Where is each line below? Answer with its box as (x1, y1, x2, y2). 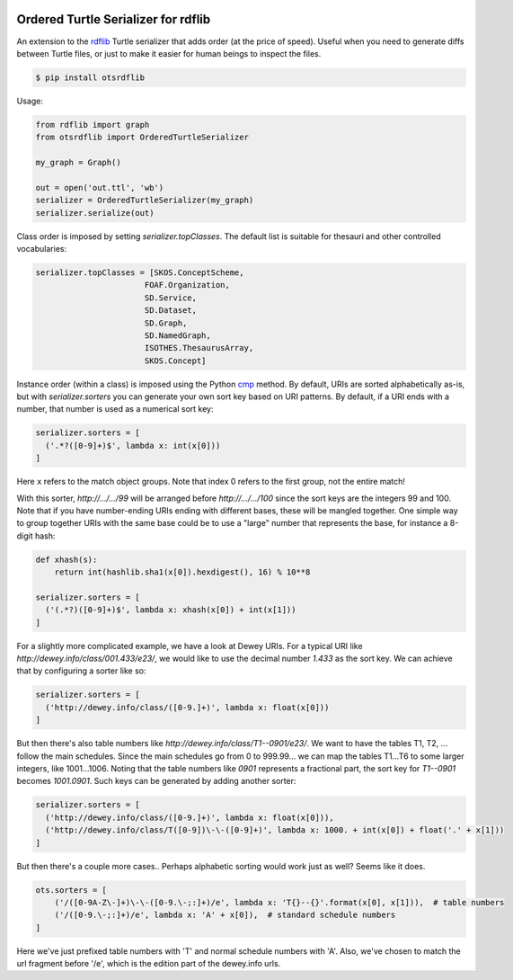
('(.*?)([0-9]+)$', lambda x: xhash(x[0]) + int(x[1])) (45, 605, 296, 615)
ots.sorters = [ (35, 885, 108, 895)
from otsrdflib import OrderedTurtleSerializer (35, 132, 249, 143)
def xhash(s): (35, 554, 98, 565)
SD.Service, (144, 292, 198, 303)
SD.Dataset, (144, 306, 198, 316)
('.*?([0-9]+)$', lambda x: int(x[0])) (45, 441, 221, 450)
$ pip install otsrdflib (35, 72, 146, 83)
